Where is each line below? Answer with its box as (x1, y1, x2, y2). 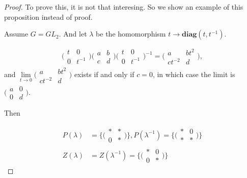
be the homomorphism (96, 28, 166, 39)
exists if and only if (74, 69, 134, 80)
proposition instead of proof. (4, 11, 93, 22)
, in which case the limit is (152, 69, 235, 80)
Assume (4, 28, 29, 39)
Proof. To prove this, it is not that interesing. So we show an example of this (4, 2, 243, 12)
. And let (59, 28, 87, 39)
